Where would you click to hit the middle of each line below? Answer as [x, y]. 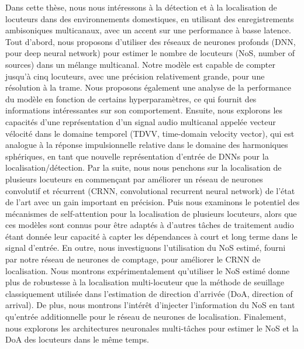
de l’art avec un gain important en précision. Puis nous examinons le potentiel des [153, 202]
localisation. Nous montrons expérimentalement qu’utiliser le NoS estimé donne [148, 270]
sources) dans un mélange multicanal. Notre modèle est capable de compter [140, 64]
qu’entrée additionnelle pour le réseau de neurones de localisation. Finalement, [146, 317]
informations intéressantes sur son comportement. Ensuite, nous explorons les [144, 110]
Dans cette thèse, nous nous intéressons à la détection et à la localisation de [141, 7]
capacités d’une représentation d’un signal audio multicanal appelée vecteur [141, 121]
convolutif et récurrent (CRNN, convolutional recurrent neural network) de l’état [150, 190]
